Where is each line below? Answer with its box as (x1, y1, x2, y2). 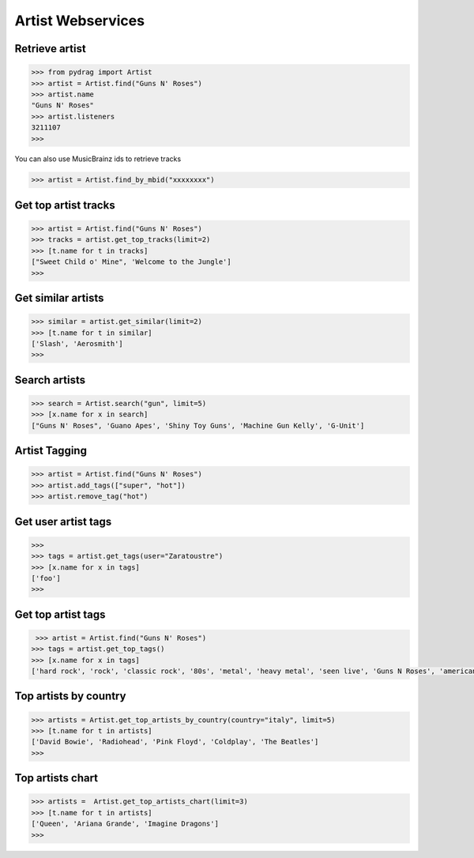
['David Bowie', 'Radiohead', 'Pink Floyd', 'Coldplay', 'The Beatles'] (31, 737, 319, 747)
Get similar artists (14, 292, 104, 305)
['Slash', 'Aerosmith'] (31, 340, 124, 348)
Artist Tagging (14, 444, 87, 457)
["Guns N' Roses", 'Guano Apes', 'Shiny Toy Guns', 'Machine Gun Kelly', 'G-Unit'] (31, 421, 365, 430)
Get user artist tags (14, 514, 112, 529)
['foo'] (31, 574, 61, 582)
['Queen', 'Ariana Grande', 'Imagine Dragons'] (31, 819, 219, 829)
